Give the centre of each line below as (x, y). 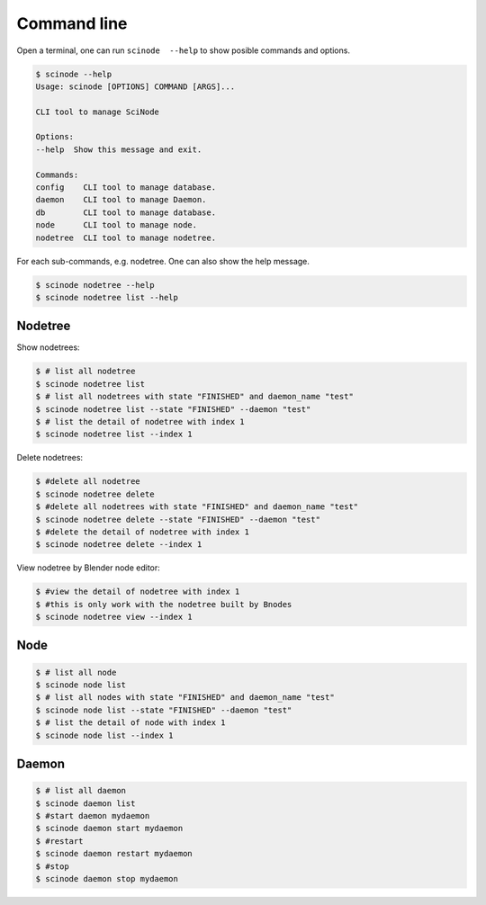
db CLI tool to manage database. (126, 212)
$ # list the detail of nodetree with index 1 (140, 422)
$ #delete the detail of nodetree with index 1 (142, 532)
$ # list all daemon (81, 791)
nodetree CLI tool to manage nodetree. (126, 237)
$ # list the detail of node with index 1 (130, 723)
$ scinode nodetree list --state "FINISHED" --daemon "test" (173, 409)
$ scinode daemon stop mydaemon (107, 878)
